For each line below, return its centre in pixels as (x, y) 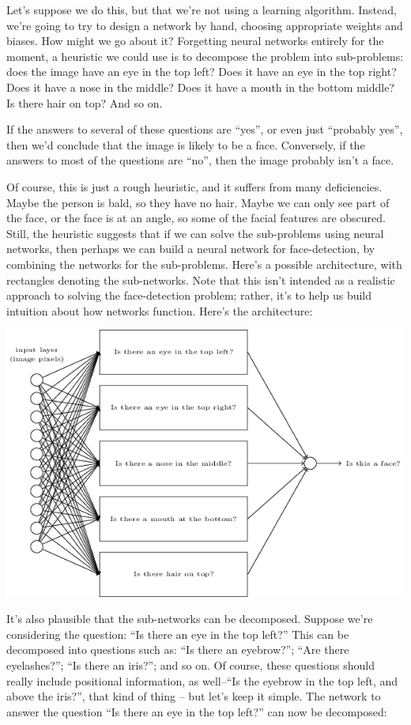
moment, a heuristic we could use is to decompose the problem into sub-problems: (205, 56)
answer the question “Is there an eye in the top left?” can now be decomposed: (197, 711)
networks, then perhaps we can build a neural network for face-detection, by (191, 249)
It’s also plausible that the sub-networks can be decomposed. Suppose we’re (190, 619)
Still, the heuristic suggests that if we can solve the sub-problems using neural (195, 233)
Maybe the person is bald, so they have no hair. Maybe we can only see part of (198, 202)
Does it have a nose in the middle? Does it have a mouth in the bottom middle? (200, 87)
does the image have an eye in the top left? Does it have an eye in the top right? (202, 72)
